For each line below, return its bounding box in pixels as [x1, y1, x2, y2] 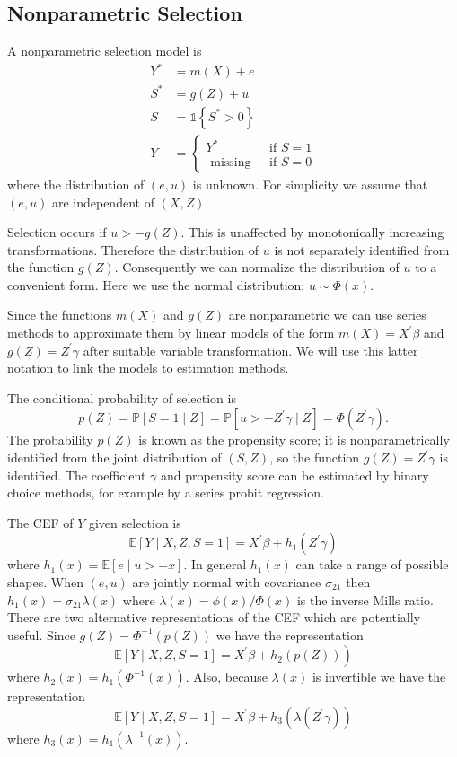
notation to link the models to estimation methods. [7, 358, 289, 377]
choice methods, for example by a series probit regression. [7, 483, 324, 502]
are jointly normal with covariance [132, 573, 321, 592]
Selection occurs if [7, 223, 107, 242]
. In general [183, 555, 247, 574]
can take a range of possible [295, 555, 449, 574]
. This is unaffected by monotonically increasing [180, 223, 444, 242]
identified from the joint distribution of [7, 448, 222, 467]
